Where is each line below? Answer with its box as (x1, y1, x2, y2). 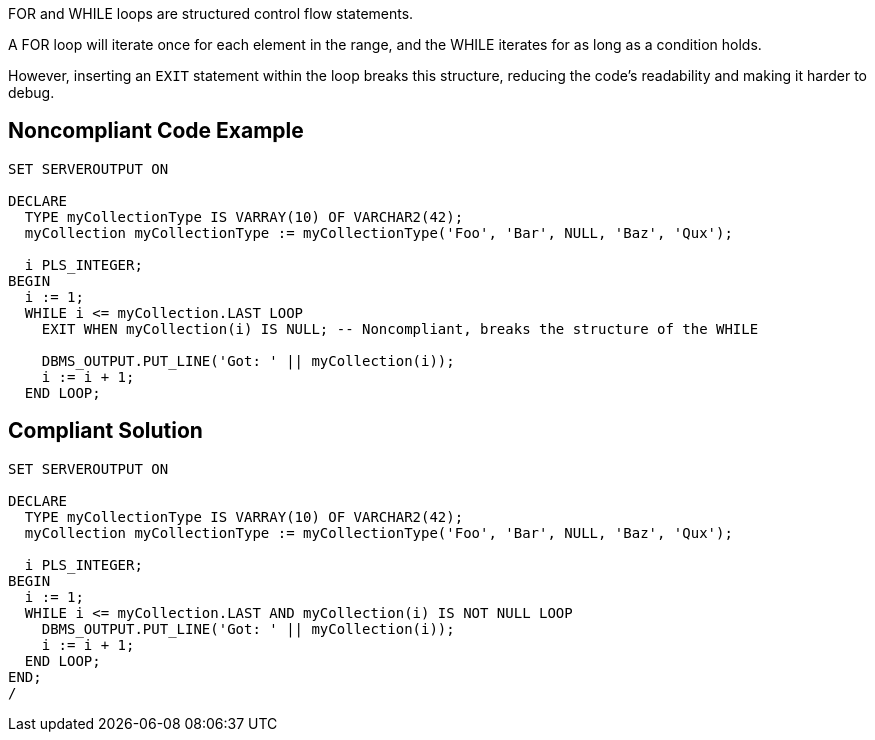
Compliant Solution (8, 418, 203, 444)
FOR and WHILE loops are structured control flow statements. (8, 5, 414, 22)
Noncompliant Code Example (8, 118, 304, 144)
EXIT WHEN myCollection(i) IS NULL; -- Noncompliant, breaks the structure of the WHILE (41, 320, 759, 337)
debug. (8, 84, 55, 101)
